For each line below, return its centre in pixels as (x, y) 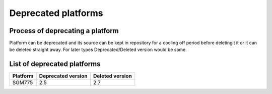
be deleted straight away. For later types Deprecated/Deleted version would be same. (98, 49)
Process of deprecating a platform (64, 31)
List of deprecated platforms (55, 64)
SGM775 (23, 82)
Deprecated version (63, 76)
